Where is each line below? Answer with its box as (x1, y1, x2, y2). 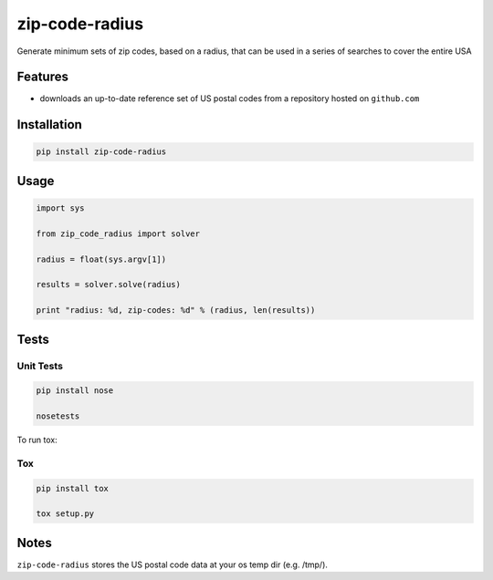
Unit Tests (16, 359, 64, 372)
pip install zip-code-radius (36, 147, 167, 157)
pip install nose (36, 386, 114, 396)
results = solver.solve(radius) (36, 279, 182, 290)
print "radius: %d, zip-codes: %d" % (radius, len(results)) (36, 306, 316, 316)
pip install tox (36, 483, 110, 493)
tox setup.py (36, 509, 95, 519)
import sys (36, 203, 85, 213)
